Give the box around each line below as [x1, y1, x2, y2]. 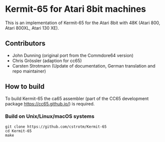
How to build [5, 82, 45, 91]
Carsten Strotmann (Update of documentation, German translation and [12, 63, 156, 69]
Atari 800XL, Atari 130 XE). [5, 25, 59, 31]
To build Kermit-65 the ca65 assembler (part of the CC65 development [5, 95, 149, 102]
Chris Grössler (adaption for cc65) [12, 58, 82, 64]
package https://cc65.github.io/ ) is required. [5, 101, 95, 106]
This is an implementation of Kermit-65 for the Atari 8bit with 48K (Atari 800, [5, 20, 161, 26]
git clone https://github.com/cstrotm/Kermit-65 [5, 124, 107, 129]
